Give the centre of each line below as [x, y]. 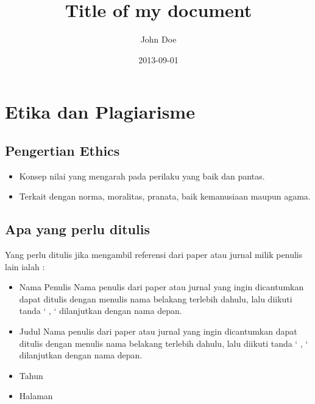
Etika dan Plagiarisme [100, 112]
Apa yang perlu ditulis [77, 229]
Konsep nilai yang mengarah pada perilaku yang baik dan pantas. [142, 176]
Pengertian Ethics [62, 150]
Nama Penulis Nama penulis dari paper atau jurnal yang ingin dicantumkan [161, 287]
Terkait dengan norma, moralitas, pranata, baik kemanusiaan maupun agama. [165, 196]
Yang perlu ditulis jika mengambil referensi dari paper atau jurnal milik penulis [154, 255]
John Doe [158, 39]
